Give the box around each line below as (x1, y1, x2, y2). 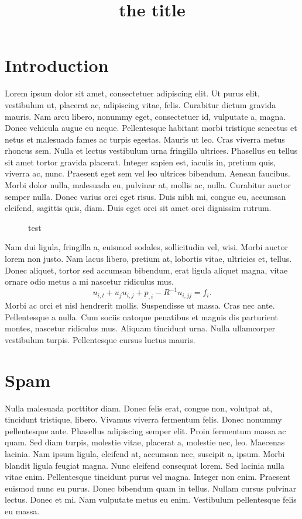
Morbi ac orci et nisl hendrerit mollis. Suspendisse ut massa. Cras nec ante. (5, 299, 275, 312)
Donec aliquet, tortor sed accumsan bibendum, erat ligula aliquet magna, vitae (5, 264, 288, 276)
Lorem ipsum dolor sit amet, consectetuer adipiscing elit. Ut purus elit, (5, 87, 260, 99)
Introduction (5, 53, 109, 77)
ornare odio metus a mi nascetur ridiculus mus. (5, 275, 174, 288)
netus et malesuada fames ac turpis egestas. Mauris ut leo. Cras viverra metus (5, 133, 285, 145)
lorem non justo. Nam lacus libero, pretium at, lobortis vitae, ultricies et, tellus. (5, 252, 292, 265)
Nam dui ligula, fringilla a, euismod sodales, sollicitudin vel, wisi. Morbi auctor (5, 241, 288, 253)
